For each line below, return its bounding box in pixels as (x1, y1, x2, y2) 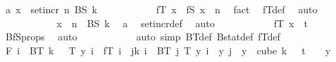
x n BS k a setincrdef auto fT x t (56, 15, 308, 30)
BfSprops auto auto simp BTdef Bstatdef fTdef (5, 29, 280, 44)
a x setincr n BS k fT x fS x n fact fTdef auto (5, 2, 318, 16)
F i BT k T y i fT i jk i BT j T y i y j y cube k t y (5, 42, 331, 57)
